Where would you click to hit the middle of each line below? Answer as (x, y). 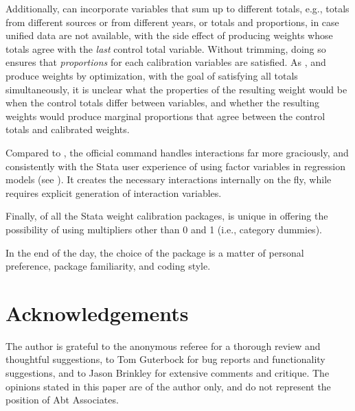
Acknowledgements (97, 313)
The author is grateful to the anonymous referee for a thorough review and (163, 345)
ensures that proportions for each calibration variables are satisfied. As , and (166, 62)
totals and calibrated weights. (68, 129)
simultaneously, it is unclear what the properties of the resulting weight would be (176, 89)
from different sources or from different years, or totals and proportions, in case (172, 22)
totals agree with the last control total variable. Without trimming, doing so (166, 48)
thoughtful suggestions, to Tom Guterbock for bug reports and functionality (165, 359)
